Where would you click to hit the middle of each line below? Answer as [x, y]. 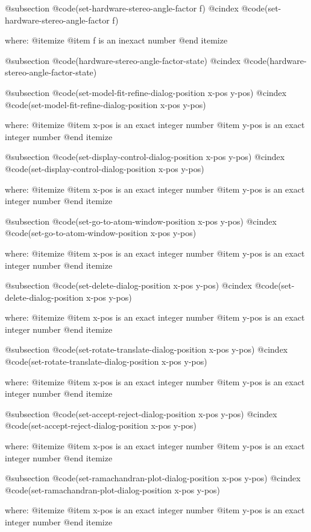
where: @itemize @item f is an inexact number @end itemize [116, 40]
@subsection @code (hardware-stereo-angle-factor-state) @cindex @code [136, 60]
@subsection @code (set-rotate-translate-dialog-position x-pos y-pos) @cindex [146, 349]
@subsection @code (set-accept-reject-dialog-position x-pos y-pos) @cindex [141, 413]
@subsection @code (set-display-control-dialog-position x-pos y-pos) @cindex [145, 157]
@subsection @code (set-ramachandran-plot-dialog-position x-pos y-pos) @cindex [153, 478]
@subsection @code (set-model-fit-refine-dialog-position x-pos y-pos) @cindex [146, 92]
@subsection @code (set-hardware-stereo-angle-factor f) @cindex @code [135, 8]
